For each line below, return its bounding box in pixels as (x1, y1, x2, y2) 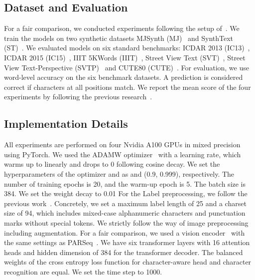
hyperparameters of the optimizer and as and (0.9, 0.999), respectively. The (4, 168, 235, 179)
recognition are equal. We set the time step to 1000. (4, 266, 162, 277)
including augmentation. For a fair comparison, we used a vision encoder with (4, 227, 245, 238)
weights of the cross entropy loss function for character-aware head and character (4, 257, 252, 267)
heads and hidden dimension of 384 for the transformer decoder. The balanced (4, 247, 243, 257)
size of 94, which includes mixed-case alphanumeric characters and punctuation (4, 208, 246, 218)
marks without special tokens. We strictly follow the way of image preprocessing (4, 217, 249, 228)
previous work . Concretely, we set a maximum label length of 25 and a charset (4, 198, 247, 208)
